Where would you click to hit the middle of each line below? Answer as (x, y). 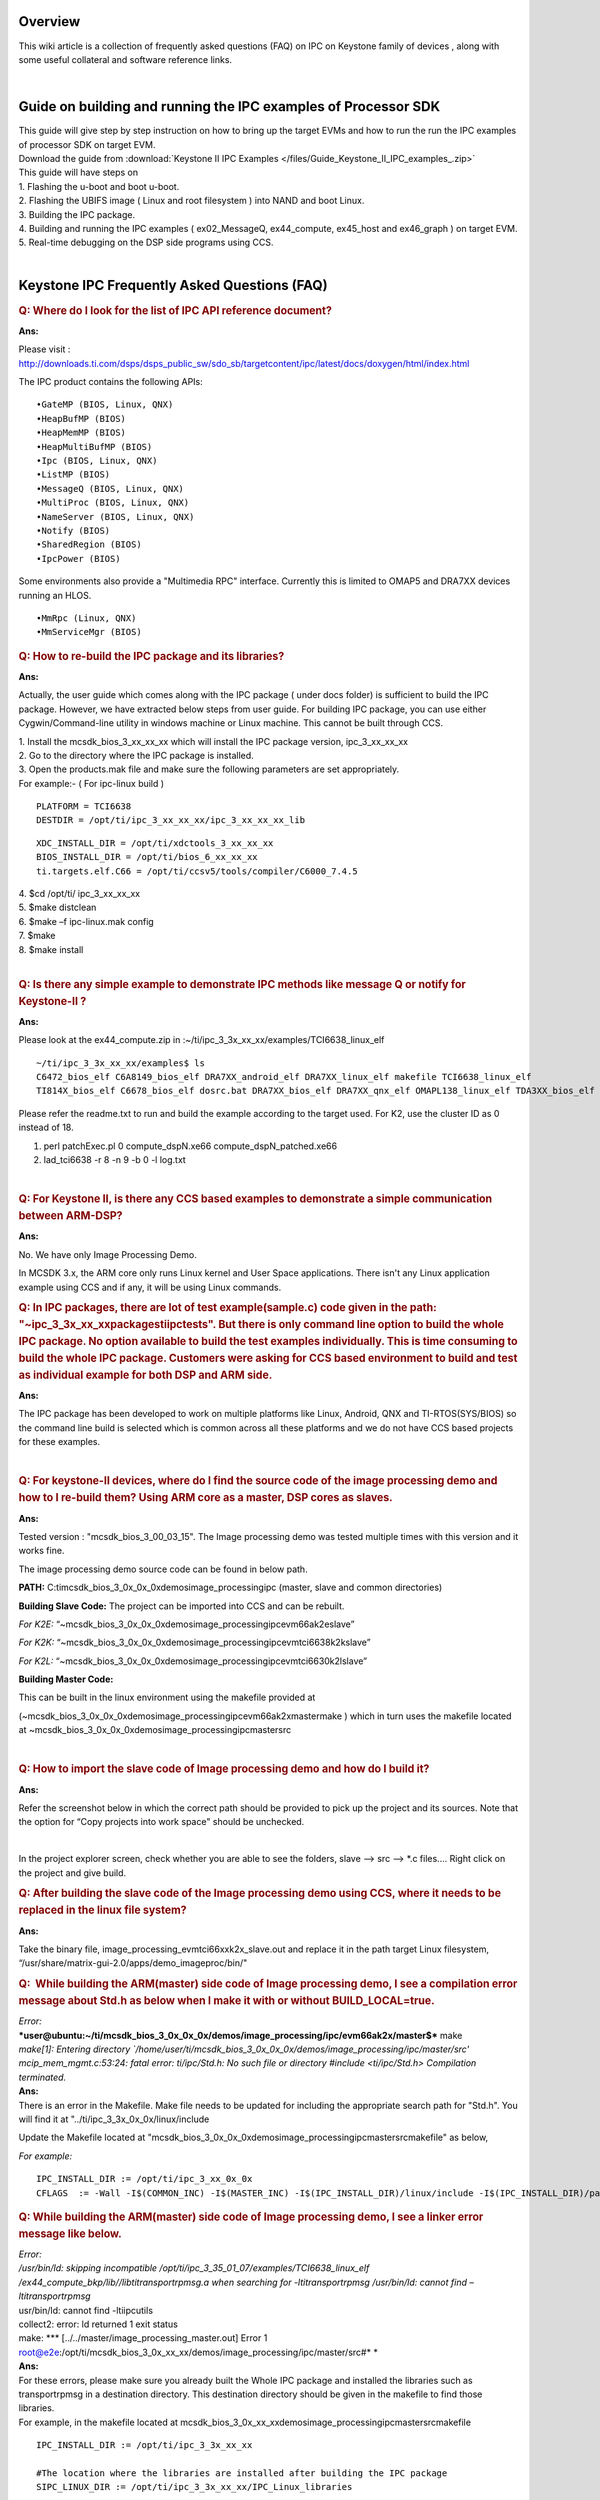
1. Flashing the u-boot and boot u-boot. (99, 186)
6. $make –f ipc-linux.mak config (86, 921)
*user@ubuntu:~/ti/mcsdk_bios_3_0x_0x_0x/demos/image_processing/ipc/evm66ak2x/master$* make (240, 2035)
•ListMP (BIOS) (73, 474)
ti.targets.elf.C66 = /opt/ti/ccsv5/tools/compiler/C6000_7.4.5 (197, 871)
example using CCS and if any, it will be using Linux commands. (150, 1287)
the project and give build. (72, 1872)
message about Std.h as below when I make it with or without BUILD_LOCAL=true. (226, 2000)
